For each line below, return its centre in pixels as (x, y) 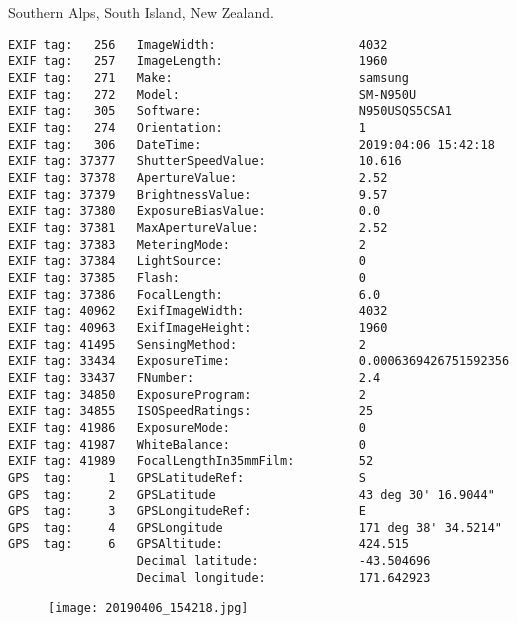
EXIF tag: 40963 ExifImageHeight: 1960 (198, 327)
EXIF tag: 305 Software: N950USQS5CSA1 (230, 111)
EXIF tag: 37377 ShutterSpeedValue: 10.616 (205, 161)
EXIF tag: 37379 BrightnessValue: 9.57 (198, 194)
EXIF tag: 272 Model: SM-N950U (212, 94)
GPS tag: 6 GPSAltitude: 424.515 (208, 544)
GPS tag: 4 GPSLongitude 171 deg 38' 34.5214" (255, 527)
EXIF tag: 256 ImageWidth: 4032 (198, 44)
